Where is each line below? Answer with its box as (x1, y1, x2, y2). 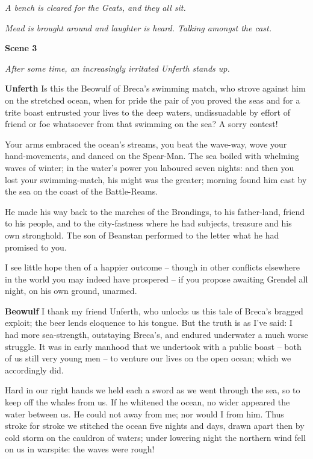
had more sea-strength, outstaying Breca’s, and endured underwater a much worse (5, 328, 308, 341)
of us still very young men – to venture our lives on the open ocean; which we (5, 352, 291, 364)
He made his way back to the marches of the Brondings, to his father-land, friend (5, 205, 305, 217)
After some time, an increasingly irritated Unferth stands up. (5, 61, 230, 74)
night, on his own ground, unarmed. (5, 284, 137, 297)
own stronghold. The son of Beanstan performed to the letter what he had (5, 228, 279, 241)
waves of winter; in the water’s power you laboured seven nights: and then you (5, 161, 294, 173)
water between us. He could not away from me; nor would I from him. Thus (5, 407, 284, 420)
